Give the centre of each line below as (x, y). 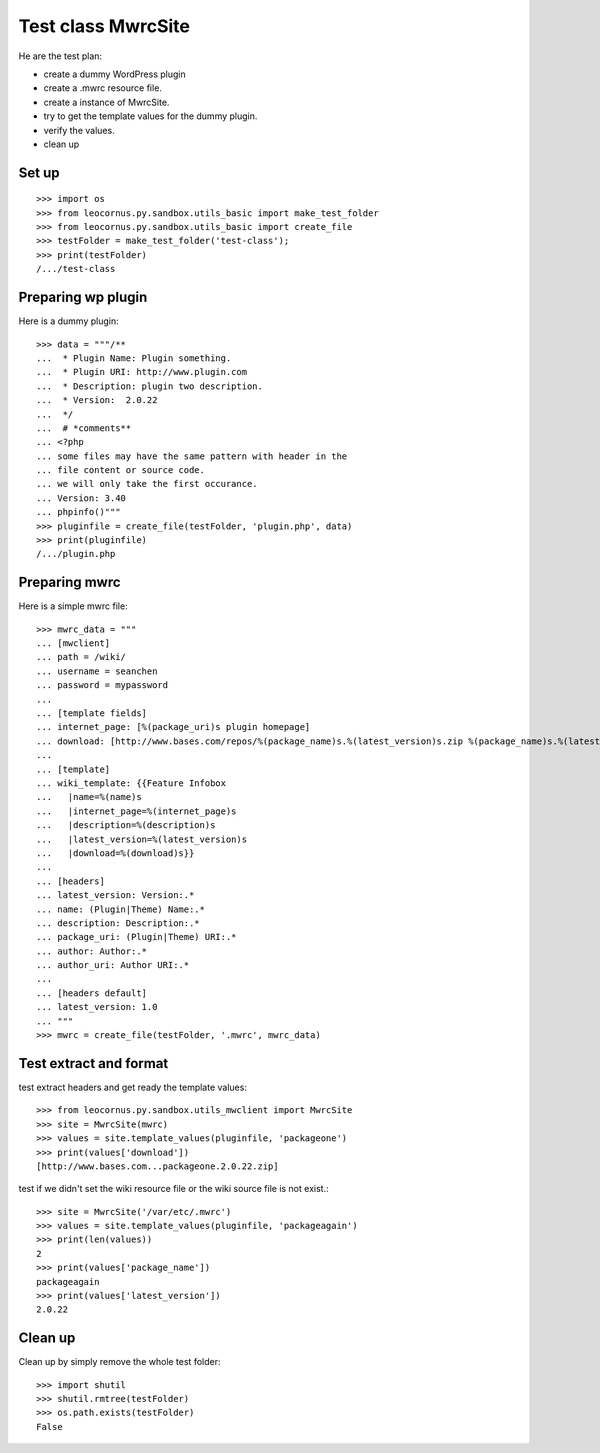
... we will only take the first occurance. (147, 484)
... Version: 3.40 (81, 498)
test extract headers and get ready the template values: (132, 1087)
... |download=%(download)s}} (115, 853)
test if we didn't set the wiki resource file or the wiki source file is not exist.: (173, 1189)
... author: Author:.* (92, 951)
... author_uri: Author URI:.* (113, 965)
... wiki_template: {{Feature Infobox (131, 783)
